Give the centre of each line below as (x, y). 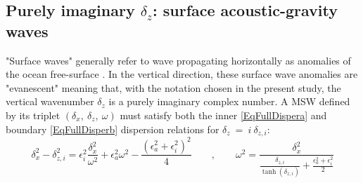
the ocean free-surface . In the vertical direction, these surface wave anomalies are (182, 74)
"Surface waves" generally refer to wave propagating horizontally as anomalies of (178, 60)
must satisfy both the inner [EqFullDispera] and (223, 115)
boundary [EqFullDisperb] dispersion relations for (113, 129)
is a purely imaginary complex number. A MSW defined (229, 101)
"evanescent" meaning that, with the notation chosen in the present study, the (173, 87)
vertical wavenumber (50, 101)
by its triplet (33, 115)
